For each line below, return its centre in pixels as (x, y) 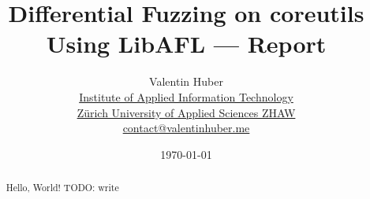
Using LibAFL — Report (186, 44)
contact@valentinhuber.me (186, 128)
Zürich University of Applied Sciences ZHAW (186, 112)
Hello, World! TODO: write (62, 188)
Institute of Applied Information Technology (186, 96)
